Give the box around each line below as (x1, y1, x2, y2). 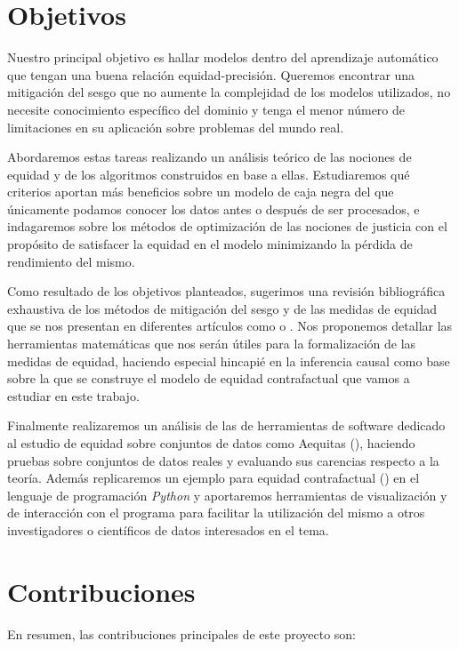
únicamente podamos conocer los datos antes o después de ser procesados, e (7, 199, 420, 218)
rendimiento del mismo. (7, 252, 135, 270)
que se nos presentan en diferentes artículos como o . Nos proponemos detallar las (7, 316, 453, 335)
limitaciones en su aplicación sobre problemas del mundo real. (7, 117, 344, 136)
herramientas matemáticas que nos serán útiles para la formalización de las (7, 334, 416, 353)
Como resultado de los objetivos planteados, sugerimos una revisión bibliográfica (7, 282, 446, 300)
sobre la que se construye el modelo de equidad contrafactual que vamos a (7, 369, 410, 388)
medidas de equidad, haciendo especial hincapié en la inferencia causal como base (7, 351, 450, 370)
